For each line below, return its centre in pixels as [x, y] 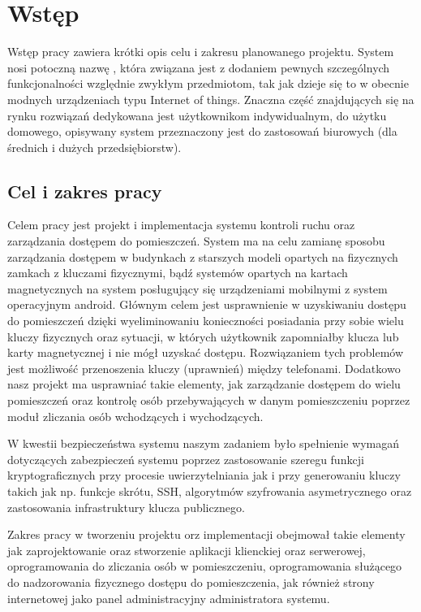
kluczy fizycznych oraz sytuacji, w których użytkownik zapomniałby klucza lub [203, 336]
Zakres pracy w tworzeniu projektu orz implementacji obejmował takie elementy [206, 534]
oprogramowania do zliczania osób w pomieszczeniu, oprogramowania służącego [205, 566]
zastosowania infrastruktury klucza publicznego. [126, 507]
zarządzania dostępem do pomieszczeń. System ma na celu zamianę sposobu [196, 241]
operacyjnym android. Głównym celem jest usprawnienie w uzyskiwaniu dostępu [207, 304]
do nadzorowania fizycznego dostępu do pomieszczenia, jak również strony [191, 582]
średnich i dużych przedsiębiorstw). [95, 147]
